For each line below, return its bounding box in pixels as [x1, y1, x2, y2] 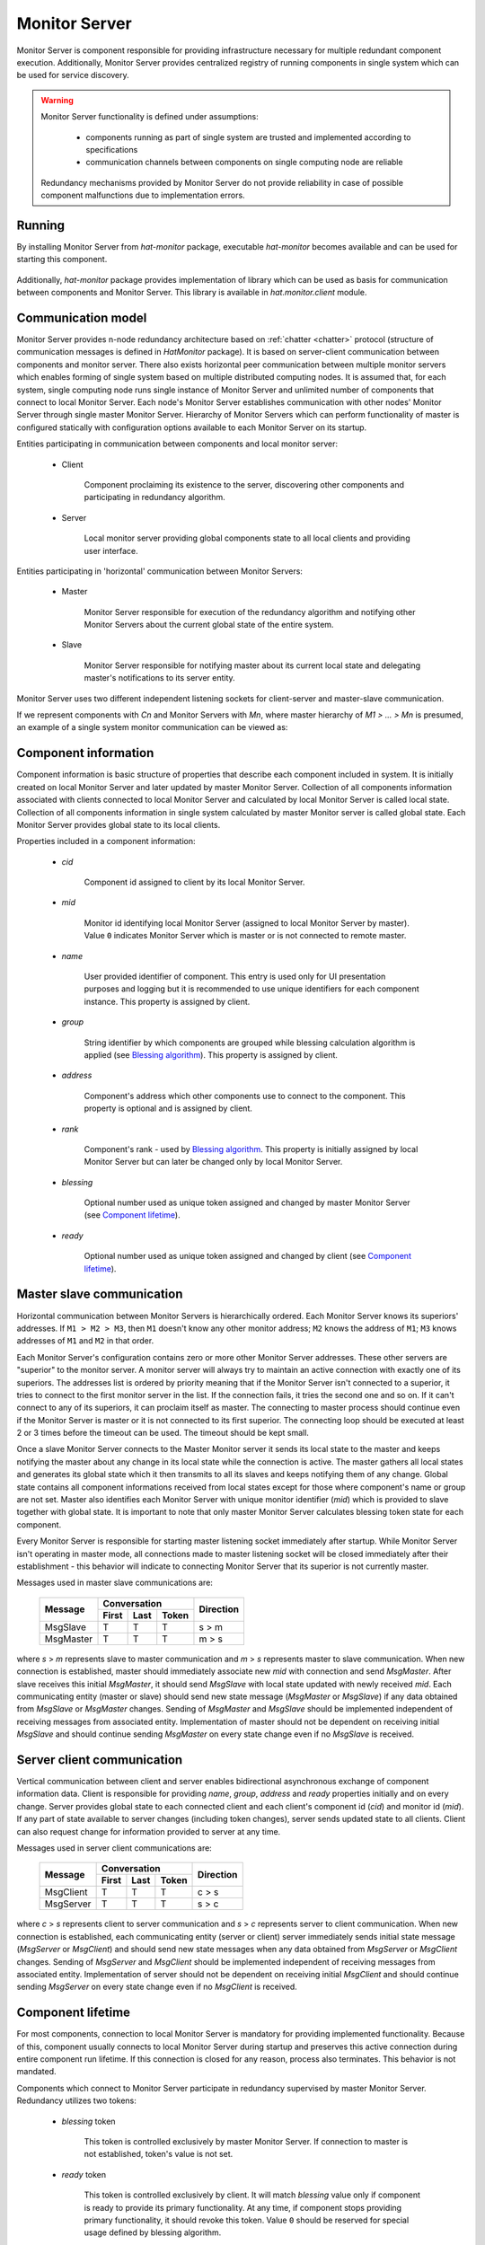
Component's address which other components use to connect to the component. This [84, 1090, 406, 1101]
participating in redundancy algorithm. [84, 492, 226, 503]
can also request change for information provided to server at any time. [16, 1826, 281, 1836]
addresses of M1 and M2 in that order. [16, 1335, 154, 1346]
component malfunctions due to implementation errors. [40, 189, 246, 201]
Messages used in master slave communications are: [16, 1577, 213, 1589]
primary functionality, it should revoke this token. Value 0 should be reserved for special [84, 2214, 410, 2225]
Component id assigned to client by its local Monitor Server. [84, 876, 305, 888]
